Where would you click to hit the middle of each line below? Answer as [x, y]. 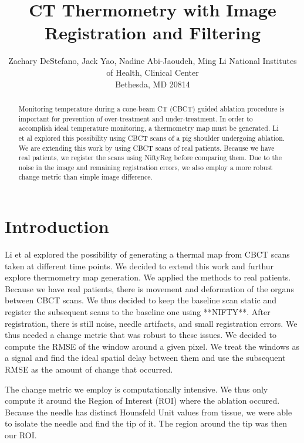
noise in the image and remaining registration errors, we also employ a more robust [146, 167]
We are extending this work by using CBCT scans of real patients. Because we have [146, 148]
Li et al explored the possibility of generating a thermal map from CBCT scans [147, 254]
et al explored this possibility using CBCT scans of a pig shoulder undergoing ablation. [152, 138]
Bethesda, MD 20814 [153, 84]
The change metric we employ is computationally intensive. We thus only [136, 389]
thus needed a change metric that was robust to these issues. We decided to [141, 335]
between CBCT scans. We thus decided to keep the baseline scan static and [141, 300]
